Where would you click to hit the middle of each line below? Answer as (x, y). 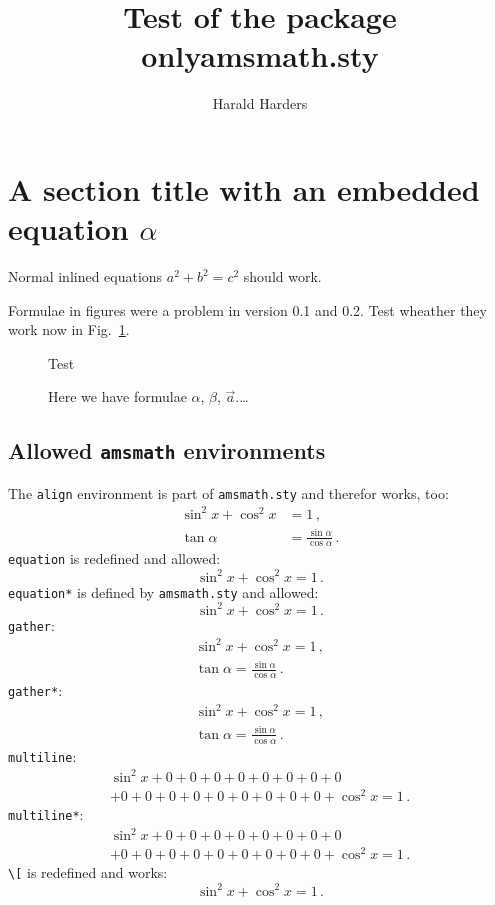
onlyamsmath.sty (260, 55)
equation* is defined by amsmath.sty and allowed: (163, 591)
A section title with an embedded (244, 188)
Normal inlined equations (85, 276)
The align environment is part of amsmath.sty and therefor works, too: (228, 492)
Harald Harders (260, 103)
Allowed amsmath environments (167, 450)
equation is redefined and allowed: (114, 558)
